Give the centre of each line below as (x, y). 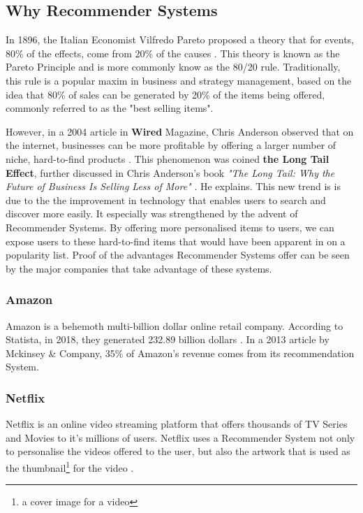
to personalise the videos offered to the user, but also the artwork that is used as (178, 451)
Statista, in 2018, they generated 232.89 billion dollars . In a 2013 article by (168, 339)
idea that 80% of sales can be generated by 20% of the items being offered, (165, 94)
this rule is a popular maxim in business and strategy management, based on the (179, 80)
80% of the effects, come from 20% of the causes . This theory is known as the (173, 53)
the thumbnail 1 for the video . (70, 466)
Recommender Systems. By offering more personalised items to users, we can (170, 227)
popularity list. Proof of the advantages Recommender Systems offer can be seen (178, 255)
